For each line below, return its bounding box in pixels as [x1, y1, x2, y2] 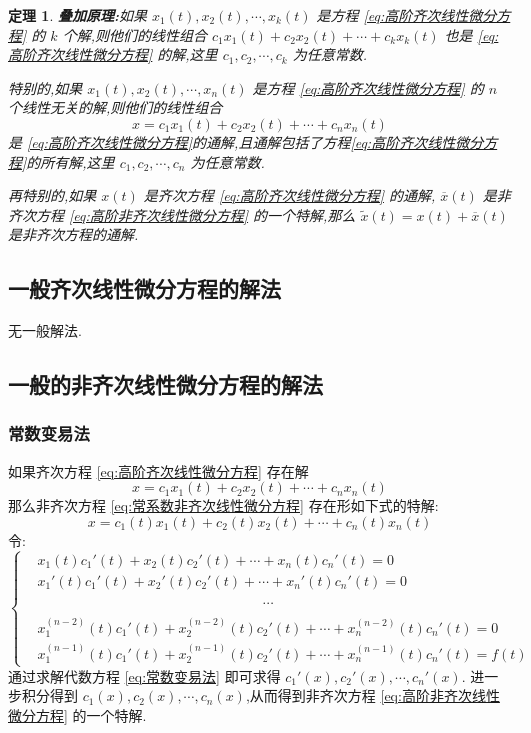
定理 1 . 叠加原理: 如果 [8, 5, 147, 25]
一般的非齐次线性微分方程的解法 [8, 369, 323, 400]
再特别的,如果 [8, 185, 97, 206]
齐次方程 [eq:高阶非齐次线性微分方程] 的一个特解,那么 [8, 204, 356, 225]
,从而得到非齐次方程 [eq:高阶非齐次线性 [245, 685, 500, 706]
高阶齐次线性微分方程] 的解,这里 [8, 44, 218, 65]
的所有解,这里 [26, 151, 115, 172]
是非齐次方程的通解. [8, 224, 139, 245]
